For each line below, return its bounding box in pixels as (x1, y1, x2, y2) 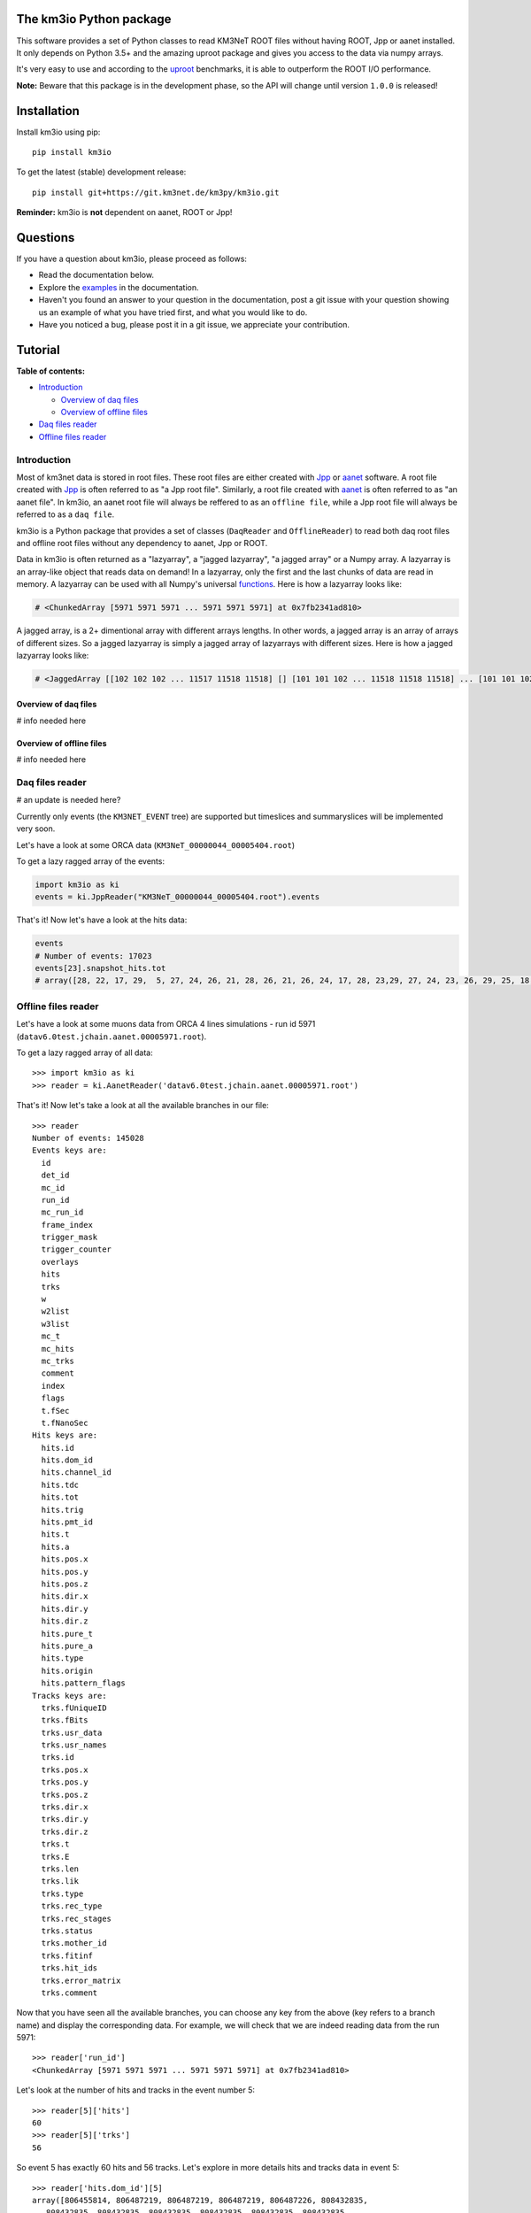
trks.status (41, 1925, 93, 1936)
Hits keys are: (32, 1430, 98, 1440)
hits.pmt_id (41, 1517, 93, 1527)
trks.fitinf (41, 1950, 93, 1961)
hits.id (41, 1443, 74, 1453)
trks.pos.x (41, 1764, 88, 1775)
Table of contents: (16, 366, 86, 376)
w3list (41, 1319, 70, 1329)
